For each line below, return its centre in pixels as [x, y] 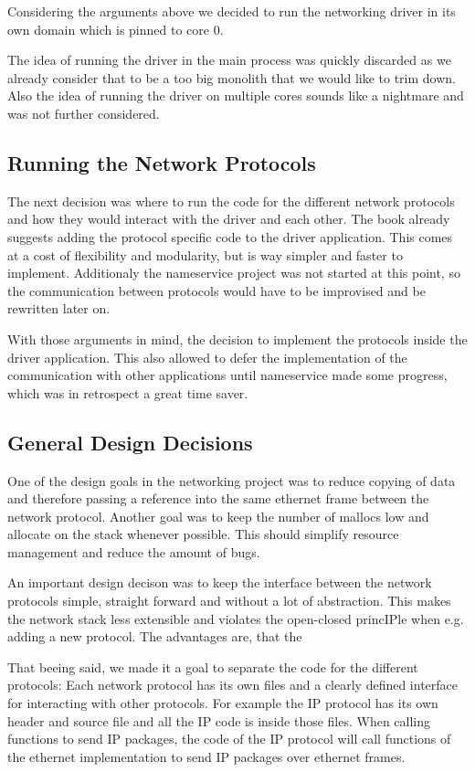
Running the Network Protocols [162, 162]
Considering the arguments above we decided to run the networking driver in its [232, 11]
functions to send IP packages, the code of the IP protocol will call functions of [229, 739]
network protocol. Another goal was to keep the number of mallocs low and [218, 516]
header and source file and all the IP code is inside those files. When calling [219, 720]
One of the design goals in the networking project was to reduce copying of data [232, 480]
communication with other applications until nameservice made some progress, [227, 375]
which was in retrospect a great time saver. [128, 392]
